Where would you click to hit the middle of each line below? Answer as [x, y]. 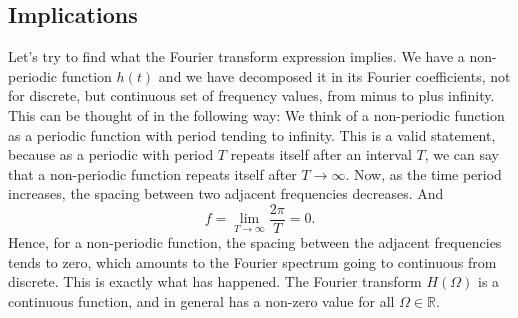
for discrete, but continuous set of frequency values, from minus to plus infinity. [251, 95]
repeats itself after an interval [321, 154]
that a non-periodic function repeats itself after [152, 173]
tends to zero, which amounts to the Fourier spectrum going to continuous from [252, 261]
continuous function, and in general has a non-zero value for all [201, 300]
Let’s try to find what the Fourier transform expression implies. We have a [236, 56]
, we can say [461, 154]
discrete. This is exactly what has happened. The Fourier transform [215, 281]
